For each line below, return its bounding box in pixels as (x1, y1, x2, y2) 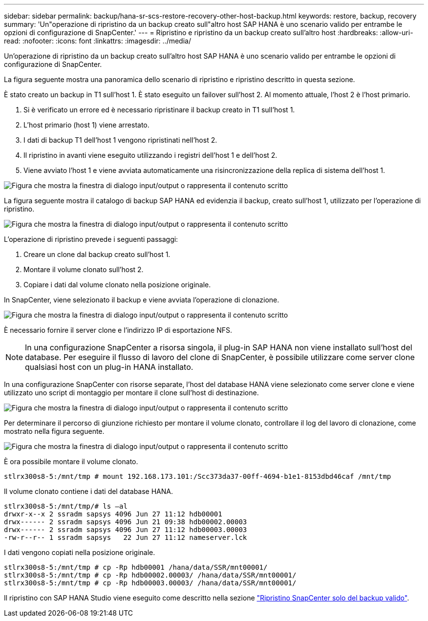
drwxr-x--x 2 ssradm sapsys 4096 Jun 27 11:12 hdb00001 (4, 510, 222, 518)
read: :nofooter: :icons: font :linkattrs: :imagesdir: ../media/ (4, 37, 191, 45)
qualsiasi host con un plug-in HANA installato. (25, 362, 193, 372)
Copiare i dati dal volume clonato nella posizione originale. (23, 280, 211, 289)
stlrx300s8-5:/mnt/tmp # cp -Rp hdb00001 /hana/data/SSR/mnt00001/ (4, 563, 268, 571)
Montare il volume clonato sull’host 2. (23, 265, 144, 274)
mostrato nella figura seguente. (4, 427, 105, 435)
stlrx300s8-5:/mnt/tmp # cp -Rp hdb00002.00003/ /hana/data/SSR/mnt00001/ (4, 571, 297, 579)
